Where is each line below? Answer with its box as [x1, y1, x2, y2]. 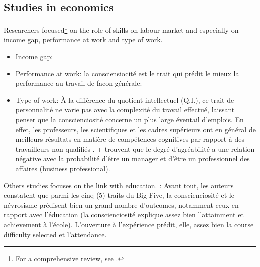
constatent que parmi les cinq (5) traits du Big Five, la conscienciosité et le [4, 190, 234, 200]
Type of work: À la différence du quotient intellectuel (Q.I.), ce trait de [15, 94, 234, 105]
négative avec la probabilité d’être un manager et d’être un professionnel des [15, 153, 250, 164]
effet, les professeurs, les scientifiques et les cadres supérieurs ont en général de [15, 124, 256, 134]
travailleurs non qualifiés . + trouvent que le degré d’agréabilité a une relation [15, 143, 255, 154]
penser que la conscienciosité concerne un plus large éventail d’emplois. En [15, 114, 244, 125]
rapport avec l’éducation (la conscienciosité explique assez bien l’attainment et [4, 209, 244, 220]
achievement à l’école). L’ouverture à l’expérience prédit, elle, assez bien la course [4, 219, 254, 229]
